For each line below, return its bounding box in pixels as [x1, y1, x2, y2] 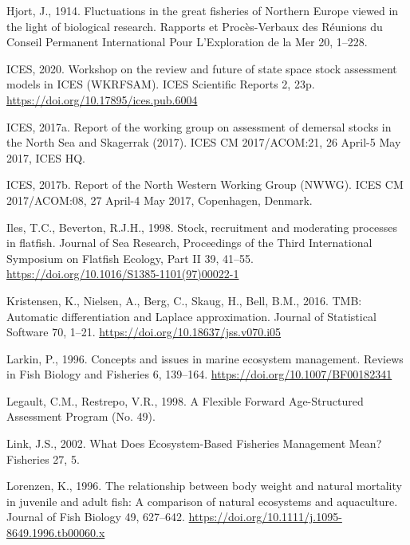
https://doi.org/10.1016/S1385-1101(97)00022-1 [6, 265, 239, 282]
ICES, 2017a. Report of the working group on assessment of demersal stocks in [6, 118, 392, 135]
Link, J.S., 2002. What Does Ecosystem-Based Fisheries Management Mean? [6, 435, 382, 452]
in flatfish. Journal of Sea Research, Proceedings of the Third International [6, 234, 373, 251]
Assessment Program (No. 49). [6, 408, 156, 425]
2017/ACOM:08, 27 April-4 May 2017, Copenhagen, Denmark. [6, 191, 313, 208]
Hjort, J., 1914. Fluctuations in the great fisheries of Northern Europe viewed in [6, 2, 399, 18]
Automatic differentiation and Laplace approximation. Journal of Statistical [6, 308, 376, 324]
